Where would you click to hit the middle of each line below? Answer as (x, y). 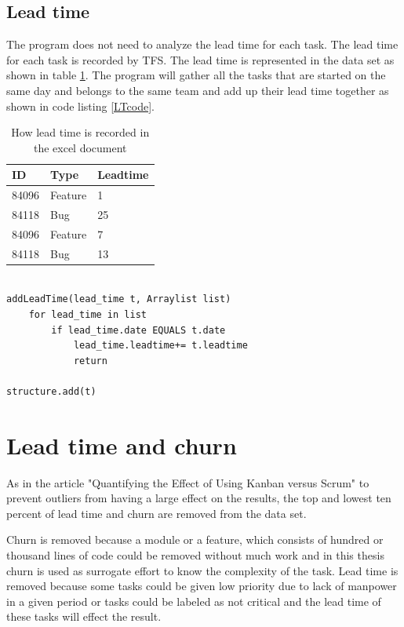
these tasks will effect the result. (84, 616)
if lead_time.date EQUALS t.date (138, 330)
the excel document (80, 147)
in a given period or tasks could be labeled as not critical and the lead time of (194, 601)
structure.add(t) (51, 391)
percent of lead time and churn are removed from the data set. (157, 513)
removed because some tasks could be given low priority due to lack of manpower (202, 586)
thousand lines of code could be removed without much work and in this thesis (195, 555)
